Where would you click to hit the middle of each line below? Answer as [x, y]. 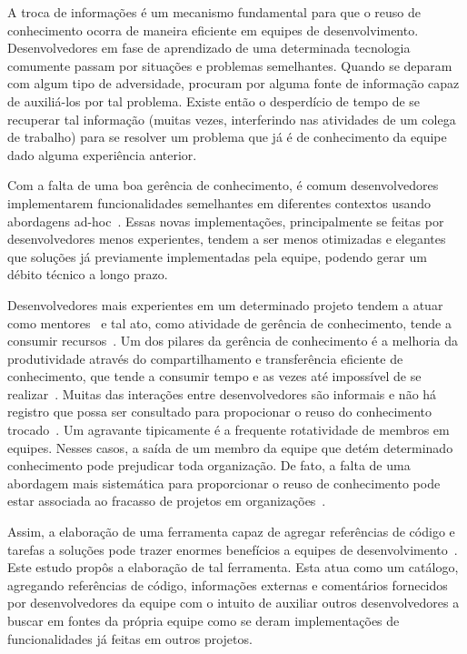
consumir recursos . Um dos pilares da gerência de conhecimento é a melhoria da [233, 341]
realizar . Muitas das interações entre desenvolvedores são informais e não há [222, 393]
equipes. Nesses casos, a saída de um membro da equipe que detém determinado [230, 447]
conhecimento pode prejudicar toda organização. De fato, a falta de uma [209, 465]
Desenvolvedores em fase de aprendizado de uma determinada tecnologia [209, 48]
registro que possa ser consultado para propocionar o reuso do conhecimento [220, 412]
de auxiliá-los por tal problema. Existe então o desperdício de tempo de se [214, 101]
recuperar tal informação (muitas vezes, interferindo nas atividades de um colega [232, 119]
